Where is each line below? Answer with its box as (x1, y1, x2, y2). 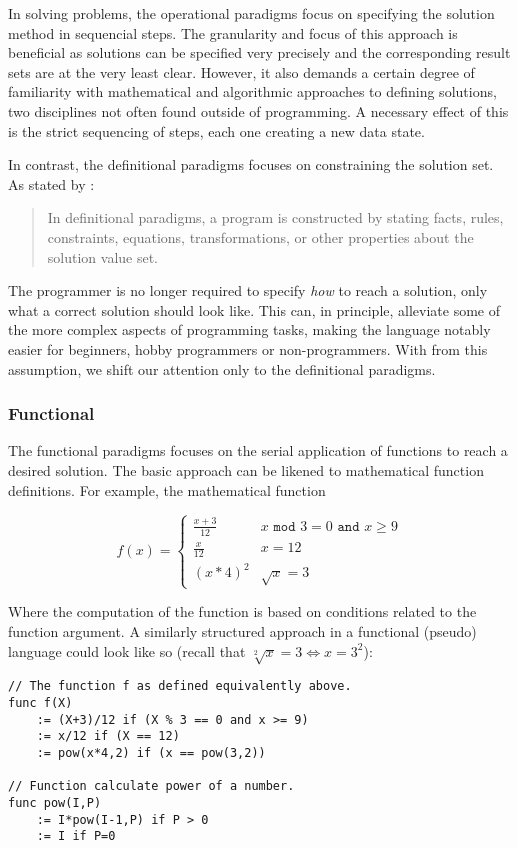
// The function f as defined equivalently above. (8, 679, 352, 694)
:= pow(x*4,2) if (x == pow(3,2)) (36, 746, 266, 761)
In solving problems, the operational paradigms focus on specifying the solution (8, 3, 495, 23)
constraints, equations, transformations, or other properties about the (47, 226, 474, 247)
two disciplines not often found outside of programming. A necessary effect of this (8, 100, 509, 121)
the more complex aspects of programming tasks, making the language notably (8, 319, 491, 340)
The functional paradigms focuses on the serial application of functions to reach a (8, 440, 508, 461)
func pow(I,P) (8, 795, 102, 810)
